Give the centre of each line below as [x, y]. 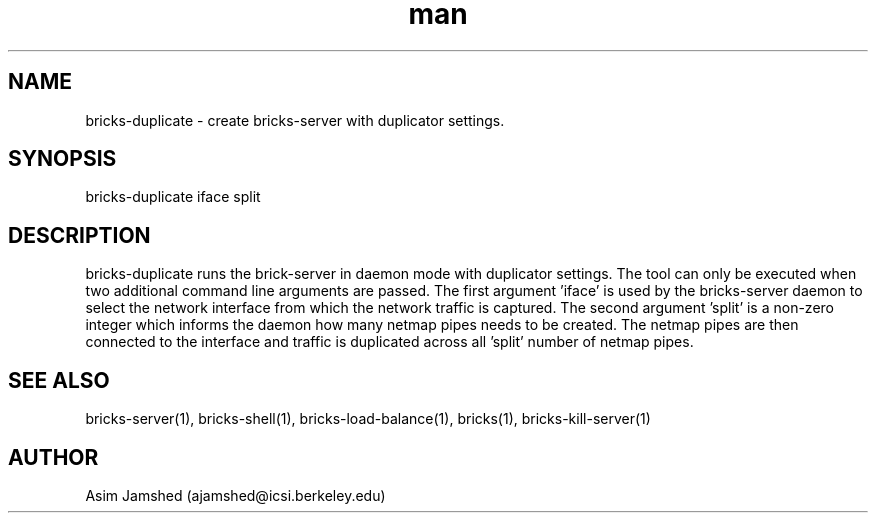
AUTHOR [53, 457]
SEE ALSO [59, 380]
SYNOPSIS [62, 159]
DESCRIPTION [79, 235]
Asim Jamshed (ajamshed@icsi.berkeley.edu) [235, 495]
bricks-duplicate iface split [173, 197]
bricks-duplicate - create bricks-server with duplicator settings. [295, 120]
